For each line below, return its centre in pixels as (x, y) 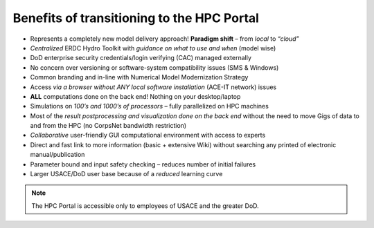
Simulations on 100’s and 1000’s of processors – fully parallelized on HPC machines (150, 106)
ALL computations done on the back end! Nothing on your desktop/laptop (135, 96)
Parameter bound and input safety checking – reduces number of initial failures (143, 164)
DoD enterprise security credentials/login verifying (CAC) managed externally (141, 58)
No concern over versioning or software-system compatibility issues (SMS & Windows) (154, 67)
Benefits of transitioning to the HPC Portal (136, 18)
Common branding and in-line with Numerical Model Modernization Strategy (139, 77)
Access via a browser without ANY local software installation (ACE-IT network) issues (153, 87)
